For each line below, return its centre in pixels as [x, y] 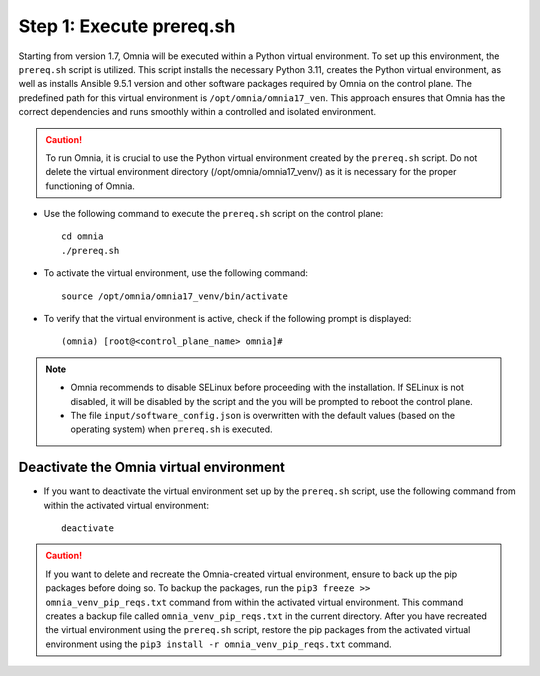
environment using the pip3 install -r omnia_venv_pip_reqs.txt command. [218, 644]
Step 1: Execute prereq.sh [127, 26]
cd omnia [82, 236]
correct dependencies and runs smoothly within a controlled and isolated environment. [197, 112]
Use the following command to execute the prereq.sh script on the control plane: [213, 214]
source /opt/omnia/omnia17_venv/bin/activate [175, 296]
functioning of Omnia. [90, 186]
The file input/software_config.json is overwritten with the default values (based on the [262, 415]
